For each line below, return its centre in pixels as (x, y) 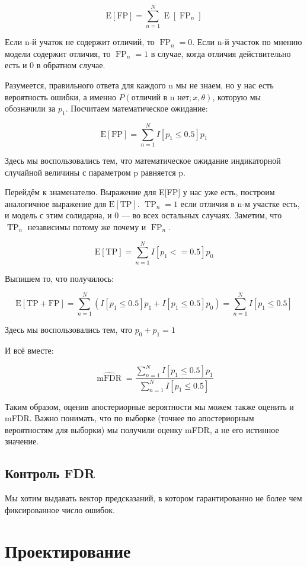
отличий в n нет (160, 98)
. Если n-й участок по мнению (247, 42)
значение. (22, 441)
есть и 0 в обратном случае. (55, 65)
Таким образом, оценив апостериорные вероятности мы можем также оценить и (149, 406)
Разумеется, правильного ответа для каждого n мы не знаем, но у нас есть (139, 85)
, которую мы (236, 96)
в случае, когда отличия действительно (221, 53)
